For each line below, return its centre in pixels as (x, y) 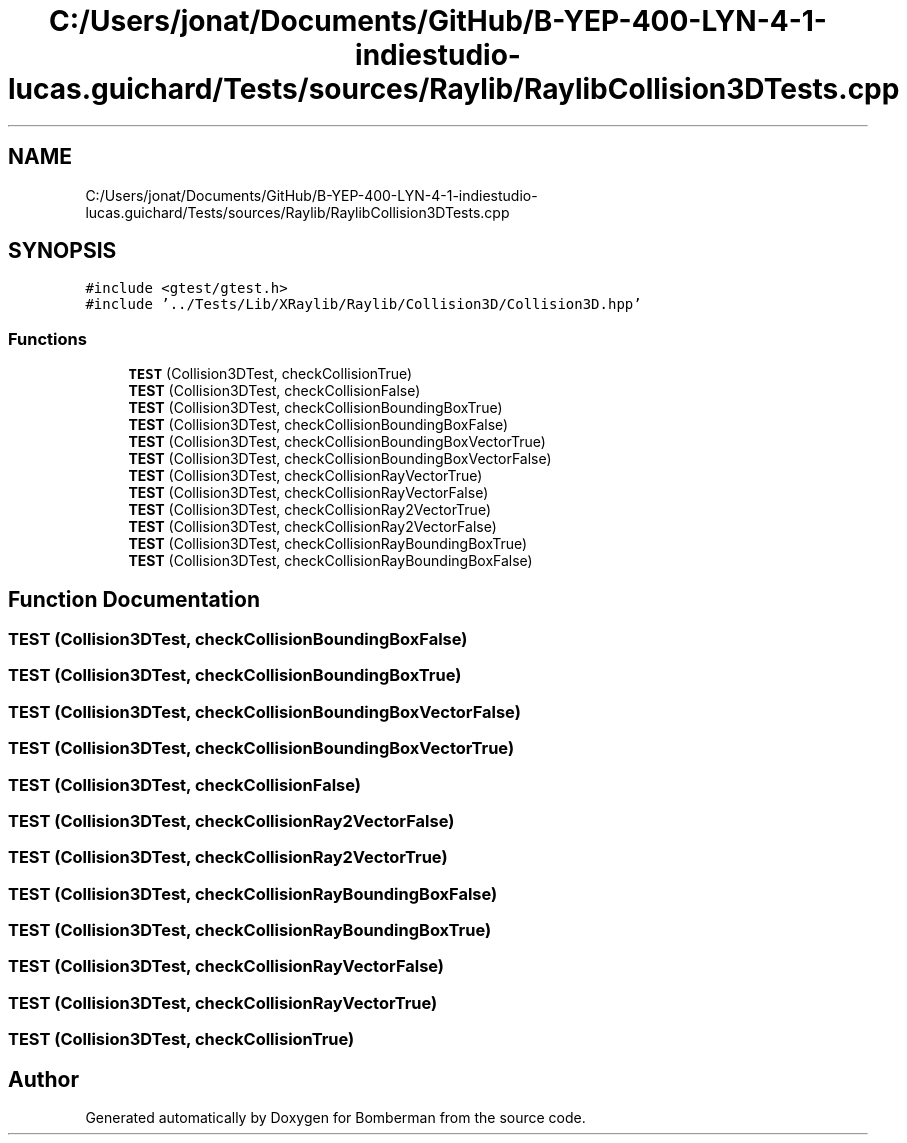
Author (43, 1079)
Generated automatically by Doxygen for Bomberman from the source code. (335, 1117)
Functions (47, 338)
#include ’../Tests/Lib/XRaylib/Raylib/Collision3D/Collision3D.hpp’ (363, 304)
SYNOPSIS (62, 251)
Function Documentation (134, 599)
